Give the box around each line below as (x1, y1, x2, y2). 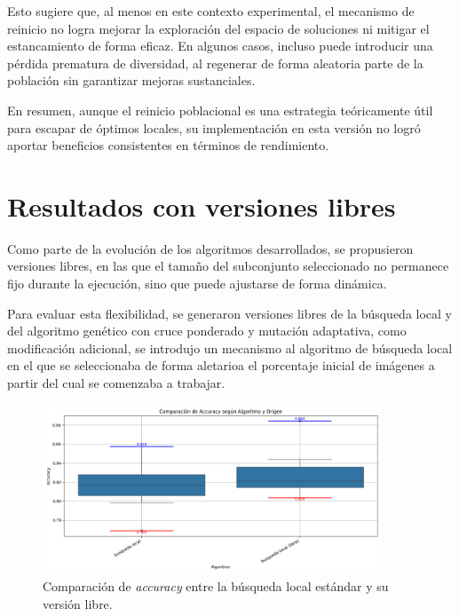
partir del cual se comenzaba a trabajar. (7, 374, 226, 392)
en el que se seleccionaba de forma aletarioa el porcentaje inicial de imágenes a (7, 356, 435, 375)
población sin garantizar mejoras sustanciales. (7, 71, 256, 90)
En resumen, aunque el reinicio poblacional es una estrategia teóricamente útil (7, 100, 433, 119)
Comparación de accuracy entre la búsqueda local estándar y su (43, 577, 389, 596)
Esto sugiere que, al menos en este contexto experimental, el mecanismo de (7, 2, 415, 20)
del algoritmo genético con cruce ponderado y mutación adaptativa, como (7, 321, 407, 340)
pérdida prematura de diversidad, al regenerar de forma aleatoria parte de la (7, 53, 423, 72)
